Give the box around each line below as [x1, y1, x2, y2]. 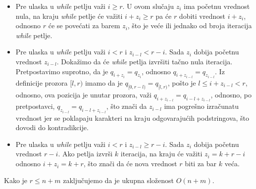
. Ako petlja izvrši [58, 148, 113, 159]
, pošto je [167, 78, 196, 88]
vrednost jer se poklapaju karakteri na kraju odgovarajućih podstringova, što [15, 112, 250, 123]
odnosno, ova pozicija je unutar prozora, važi [15, 89, 152, 99]
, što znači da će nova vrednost [83, 158, 177, 169]
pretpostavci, [15, 101, 55, 111]
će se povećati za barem [48, 20, 120, 31]
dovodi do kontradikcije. [15, 122, 89, 133]
